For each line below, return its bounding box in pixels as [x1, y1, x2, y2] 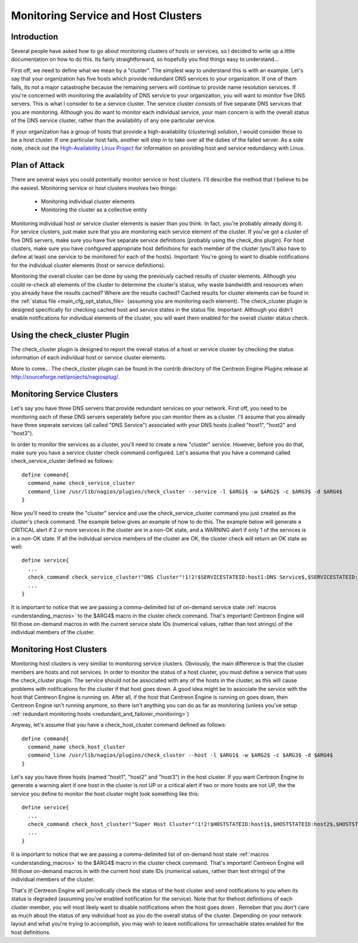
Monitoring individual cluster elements [41, 198, 135, 205]
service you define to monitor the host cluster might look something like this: [11, 790, 199, 797]
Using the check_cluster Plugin [11, 330, 129, 340]
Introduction [11, 32, 58, 42]
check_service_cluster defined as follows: [11, 457, 114, 465]
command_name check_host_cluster [27, 744, 126, 750]
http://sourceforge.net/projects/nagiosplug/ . [11, 373, 120, 380]
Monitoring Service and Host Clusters [11, 9, 202, 22]
